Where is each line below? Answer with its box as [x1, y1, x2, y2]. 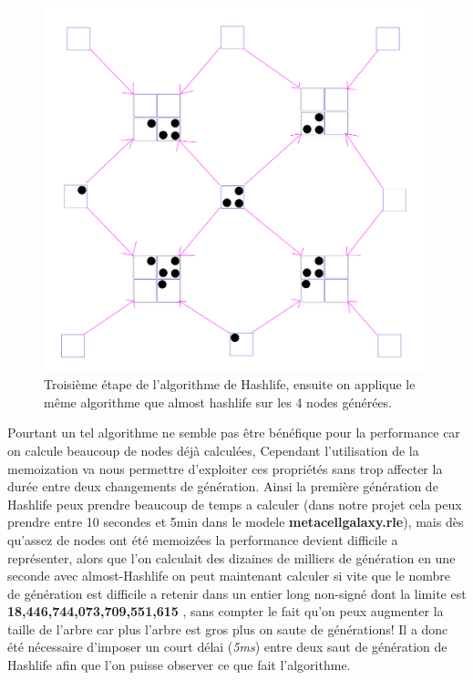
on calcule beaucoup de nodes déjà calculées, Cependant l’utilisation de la [7, 440, 419, 459]
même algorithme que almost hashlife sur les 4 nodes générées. [44, 392, 393, 411]
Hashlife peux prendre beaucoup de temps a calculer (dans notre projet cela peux [7, 494, 462, 513]
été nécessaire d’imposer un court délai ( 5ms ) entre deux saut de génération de [7, 637, 447, 656]
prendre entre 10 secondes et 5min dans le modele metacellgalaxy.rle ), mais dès [7, 512, 464, 531]
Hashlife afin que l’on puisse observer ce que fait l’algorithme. [7, 655, 351, 675]
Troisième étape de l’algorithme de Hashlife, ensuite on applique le [44, 375, 416, 394]
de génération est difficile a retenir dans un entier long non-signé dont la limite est [7, 583, 467, 603]
